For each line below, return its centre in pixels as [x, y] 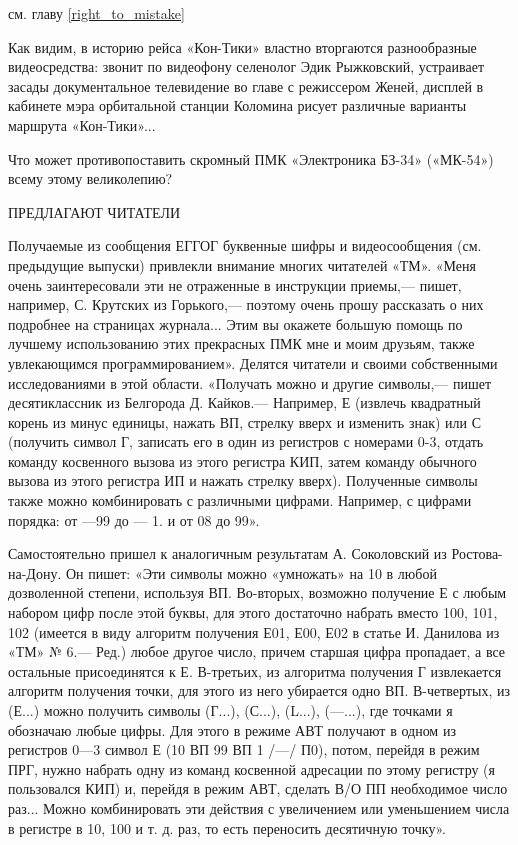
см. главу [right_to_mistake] [96, 13]
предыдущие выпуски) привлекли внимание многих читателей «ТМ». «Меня [242, 264]
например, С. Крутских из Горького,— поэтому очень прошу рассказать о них [246, 304]
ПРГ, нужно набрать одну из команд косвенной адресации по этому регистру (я [251, 768]
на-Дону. [35, 572]
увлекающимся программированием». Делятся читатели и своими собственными [253, 362]
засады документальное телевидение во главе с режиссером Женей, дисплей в [246, 85]
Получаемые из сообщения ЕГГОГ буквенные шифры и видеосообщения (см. [245, 245]
